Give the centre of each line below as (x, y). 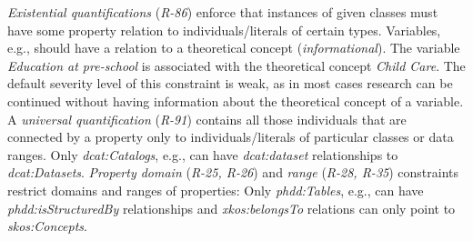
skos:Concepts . (47, 226)
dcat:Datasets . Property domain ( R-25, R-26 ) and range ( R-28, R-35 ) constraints (233, 172)
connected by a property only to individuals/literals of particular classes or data (231, 137)
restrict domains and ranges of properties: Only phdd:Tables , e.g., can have (216, 190)
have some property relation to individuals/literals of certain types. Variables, (224, 30)
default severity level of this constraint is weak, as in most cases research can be (230, 83)
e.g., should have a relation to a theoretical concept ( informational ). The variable (234, 48)
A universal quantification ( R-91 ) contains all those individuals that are (207, 119)
